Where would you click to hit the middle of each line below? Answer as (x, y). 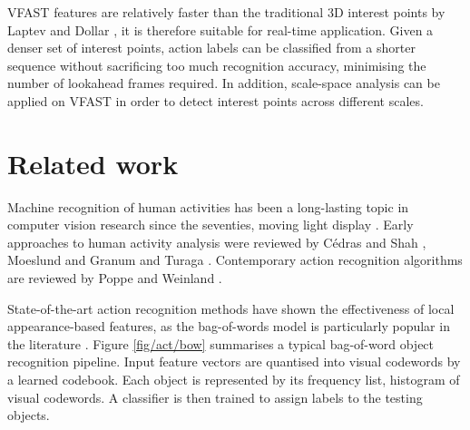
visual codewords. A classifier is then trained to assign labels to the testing (215, 397)
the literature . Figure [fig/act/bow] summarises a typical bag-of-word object (221, 343)
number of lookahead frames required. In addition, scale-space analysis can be (224, 83)
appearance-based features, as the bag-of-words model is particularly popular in (229, 326)
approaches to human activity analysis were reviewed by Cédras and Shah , (217, 242)
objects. (29, 415)
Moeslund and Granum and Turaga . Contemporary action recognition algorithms (235, 260)
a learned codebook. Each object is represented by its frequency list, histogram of (234, 380)
